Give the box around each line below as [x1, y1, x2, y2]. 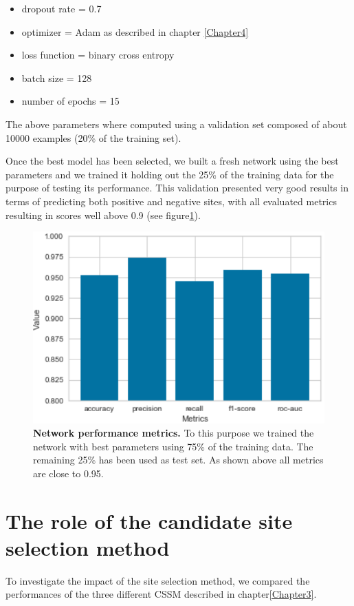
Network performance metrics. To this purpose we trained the [33, 426, 314, 440]
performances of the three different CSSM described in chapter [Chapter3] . [5, 587, 317, 601]
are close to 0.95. [33, 466, 104, 480]
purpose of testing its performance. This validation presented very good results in [5, 180, 349, 195]
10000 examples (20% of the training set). [5, 130, 181, 145]
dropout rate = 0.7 [21, 1, 102, 15]
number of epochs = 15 [21, 94, 120, 108]
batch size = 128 [21, 70, 92, 85]
